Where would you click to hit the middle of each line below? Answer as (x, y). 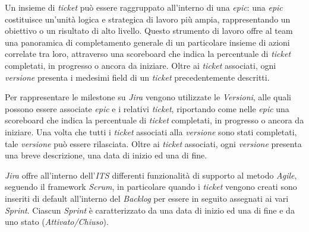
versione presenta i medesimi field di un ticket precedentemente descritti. (137, 77)
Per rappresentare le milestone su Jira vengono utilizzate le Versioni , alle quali (148, 97)
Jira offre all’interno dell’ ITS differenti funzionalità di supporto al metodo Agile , (151, 175)
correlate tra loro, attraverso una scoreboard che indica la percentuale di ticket (148, 54)
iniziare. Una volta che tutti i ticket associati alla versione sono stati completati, (151, 131)
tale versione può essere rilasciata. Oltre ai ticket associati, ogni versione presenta (153, 143)
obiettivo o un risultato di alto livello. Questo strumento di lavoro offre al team (149, 31)
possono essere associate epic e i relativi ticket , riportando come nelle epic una (147, 108)
